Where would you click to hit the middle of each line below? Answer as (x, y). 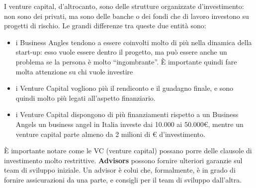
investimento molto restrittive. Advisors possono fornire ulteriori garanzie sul (123, 160)
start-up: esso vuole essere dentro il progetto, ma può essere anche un (121, 52)
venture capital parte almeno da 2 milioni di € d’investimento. (110, 134)
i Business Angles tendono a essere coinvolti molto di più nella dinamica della (134, 42)
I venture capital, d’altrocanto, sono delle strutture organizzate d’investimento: (124, 6)
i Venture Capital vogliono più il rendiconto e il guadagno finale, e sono (125, 88)
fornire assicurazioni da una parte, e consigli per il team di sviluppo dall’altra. (123, 179)
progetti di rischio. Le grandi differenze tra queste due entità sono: (105, 26)
